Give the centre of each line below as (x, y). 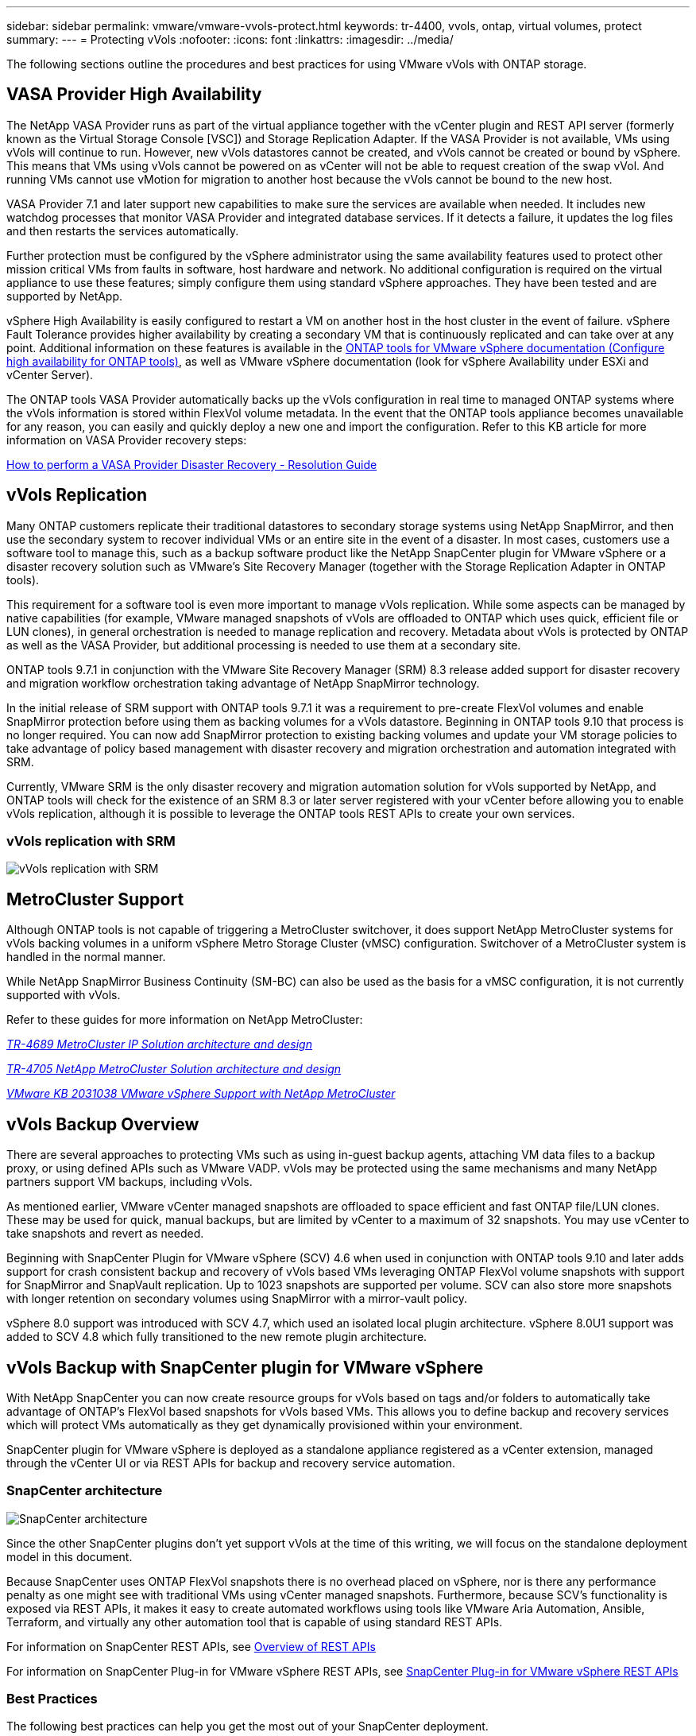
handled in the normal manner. (86, 957)
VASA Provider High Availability (134, 95)
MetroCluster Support (95, 899)
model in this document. (70, 1556)
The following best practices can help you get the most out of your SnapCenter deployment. (247, 1726)
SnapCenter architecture (85, 1491)
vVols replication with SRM (91, 841)
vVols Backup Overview (103, 1124)
